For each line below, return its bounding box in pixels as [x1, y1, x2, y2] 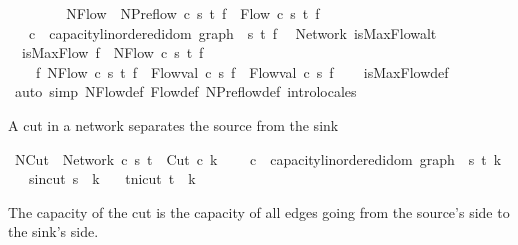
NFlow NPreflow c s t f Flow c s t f [66, 3, 320, 23]
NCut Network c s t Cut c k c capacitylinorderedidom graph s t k [14, 148, 502, 169]
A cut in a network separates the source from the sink [8, 114, 339, 135]
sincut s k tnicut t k [28, 168, 196, 189]
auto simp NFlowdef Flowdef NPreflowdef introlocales [14, 81, 357, 102]
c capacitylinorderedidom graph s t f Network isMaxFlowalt [28, 22, 437, 43]
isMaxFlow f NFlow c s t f [21, 42, 204, 63]
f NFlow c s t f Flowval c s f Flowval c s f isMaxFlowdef [35, 61, 449, 82]
